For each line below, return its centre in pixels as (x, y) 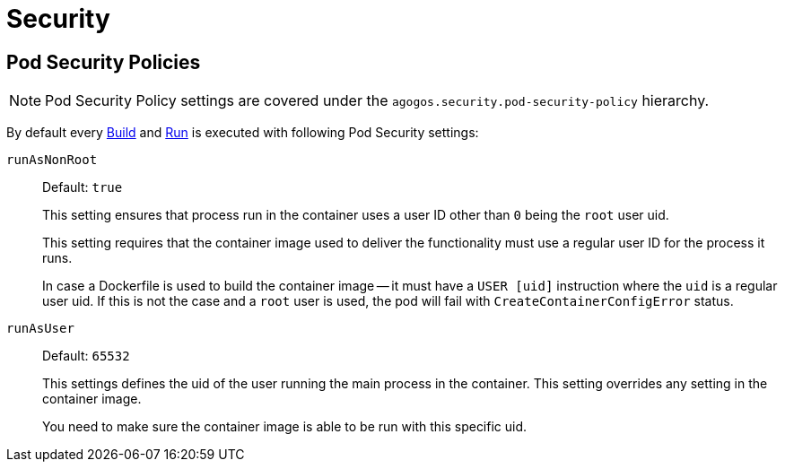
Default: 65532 (86, 356)
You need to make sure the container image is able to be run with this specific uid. (285, 427)
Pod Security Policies (104, 62)
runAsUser (40, 329)
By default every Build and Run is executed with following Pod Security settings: (243, 133)
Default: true (83, 187)
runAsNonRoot (52, 160)
